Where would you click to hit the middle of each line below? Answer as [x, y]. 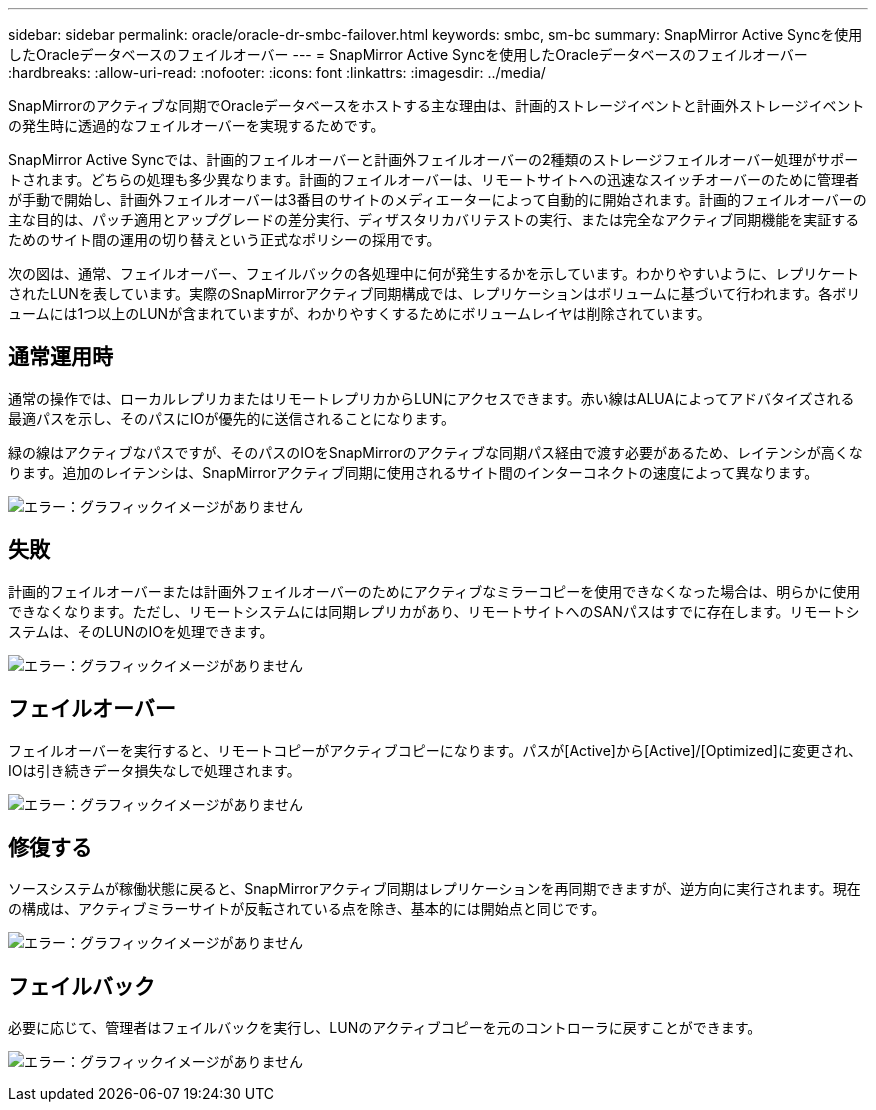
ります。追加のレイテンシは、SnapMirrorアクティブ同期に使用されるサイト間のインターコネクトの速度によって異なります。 [413, 472]
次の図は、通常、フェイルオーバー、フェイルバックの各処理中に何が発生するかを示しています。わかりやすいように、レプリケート [434, 273]
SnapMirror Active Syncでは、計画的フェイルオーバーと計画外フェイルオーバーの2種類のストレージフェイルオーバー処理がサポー [433, 159]
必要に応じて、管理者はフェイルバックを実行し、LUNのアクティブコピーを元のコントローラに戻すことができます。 [385, 1028]
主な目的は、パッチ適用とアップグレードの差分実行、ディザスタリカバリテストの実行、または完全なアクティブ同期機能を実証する [434, 219]
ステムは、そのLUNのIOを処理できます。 [141, 631]
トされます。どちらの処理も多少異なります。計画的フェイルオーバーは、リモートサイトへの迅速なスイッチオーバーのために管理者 [433, 179]
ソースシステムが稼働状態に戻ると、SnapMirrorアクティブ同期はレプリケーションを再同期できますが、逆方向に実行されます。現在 [434, 889]
